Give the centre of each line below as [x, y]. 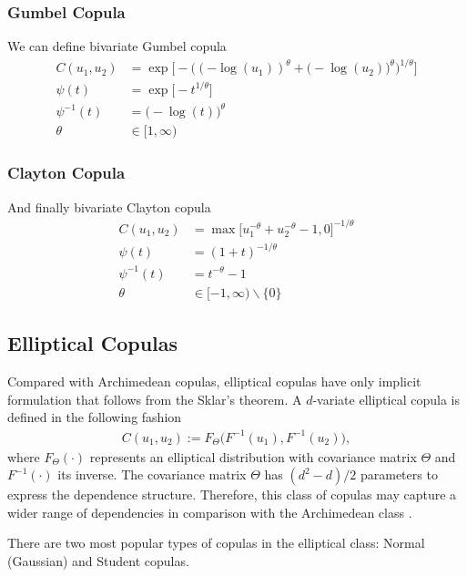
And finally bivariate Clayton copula [109, 206]
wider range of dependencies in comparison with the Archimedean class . [210, 512]
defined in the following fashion [95, 417]
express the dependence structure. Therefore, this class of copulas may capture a [232, 495]
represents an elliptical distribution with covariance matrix [253, 456]
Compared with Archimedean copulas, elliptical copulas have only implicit [214, 381]
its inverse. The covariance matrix [152, 474]
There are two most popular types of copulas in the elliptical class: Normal [216, 543]
